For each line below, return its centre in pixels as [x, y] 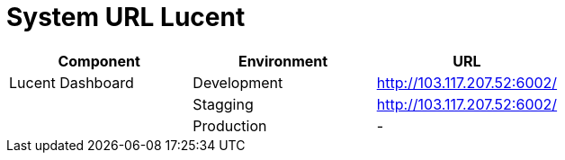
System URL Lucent [126, 17]
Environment [283, 61]
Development [238, 82]
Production [230, 125]
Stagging [223, 104]
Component [99, 61]
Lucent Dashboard [72, 82]
